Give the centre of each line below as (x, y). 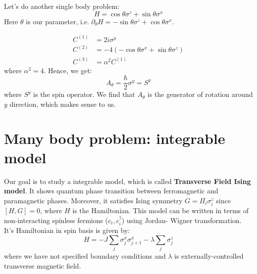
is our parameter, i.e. (58, 21)
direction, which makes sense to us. (63, 104)
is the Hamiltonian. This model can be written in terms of (161, 210)
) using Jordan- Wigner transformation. (182, 220)
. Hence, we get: (68, 70)
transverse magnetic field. (43, 265)
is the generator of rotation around (200, 94)
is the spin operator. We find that (84, 94)
